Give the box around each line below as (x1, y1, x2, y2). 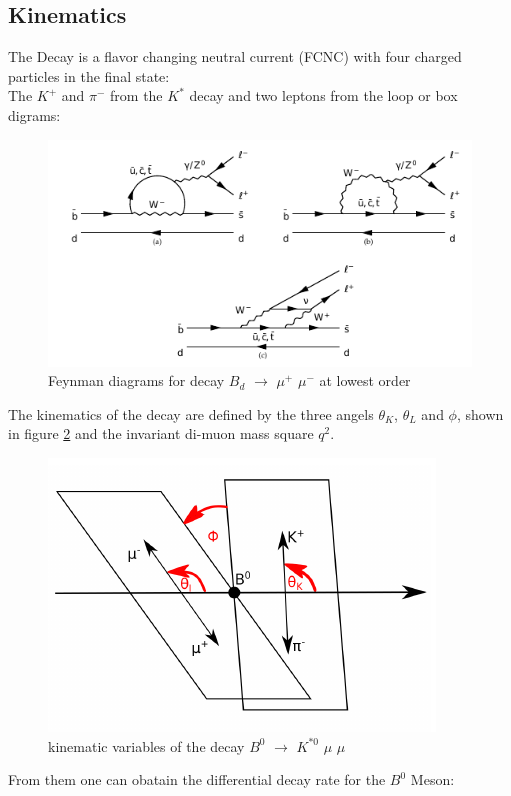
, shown (456, 403, 504, 424)
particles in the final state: (8, 65, 170, 86)
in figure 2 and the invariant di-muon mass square (8, 423, 314, 444)
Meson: (410, 769, 455, 790)
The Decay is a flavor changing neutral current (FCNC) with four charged (8, 46, 462, 67)
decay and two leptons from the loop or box (189, 85, 458, 106)
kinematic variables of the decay (48, 735, 245, 756)
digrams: (8, 104, 61, 125)
